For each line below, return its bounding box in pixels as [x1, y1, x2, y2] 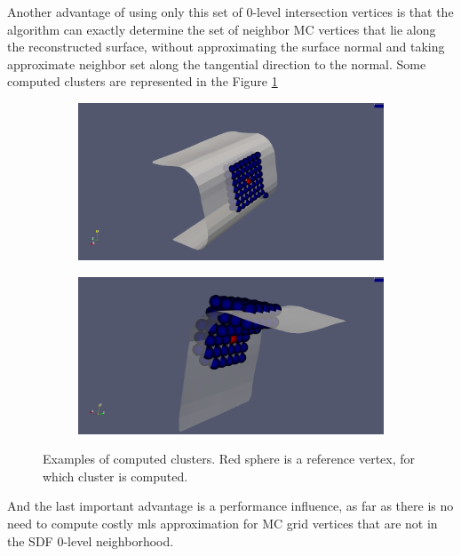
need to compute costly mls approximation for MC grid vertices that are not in [7, 514, 438, 532]
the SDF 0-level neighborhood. [7, 531, 174, 550]
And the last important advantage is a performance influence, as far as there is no [7, 496, 454, 515]
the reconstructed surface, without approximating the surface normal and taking [7, 37, 445, 56]
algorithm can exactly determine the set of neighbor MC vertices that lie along [7, 20, 436, 38]
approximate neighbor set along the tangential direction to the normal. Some [7, 54, 426, 73]
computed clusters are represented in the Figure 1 [7, 72, 278, 91]
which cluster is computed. [43, 466, 188, 485]
